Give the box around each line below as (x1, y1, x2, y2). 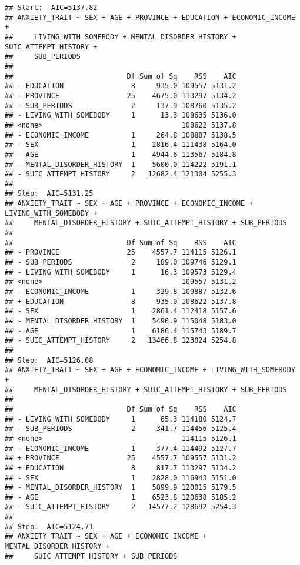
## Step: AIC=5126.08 (5, 356, 94, 365)
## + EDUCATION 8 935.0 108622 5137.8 (5, 297, 236, 306)
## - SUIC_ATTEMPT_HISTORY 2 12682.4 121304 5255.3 (5, 170, 236, 179)
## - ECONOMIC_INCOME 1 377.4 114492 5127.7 (5, 444, 236, 453)
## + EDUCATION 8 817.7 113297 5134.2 (5, 463, 236, 472)
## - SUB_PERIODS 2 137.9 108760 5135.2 (5, 101, 236, 110)
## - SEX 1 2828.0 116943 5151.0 (5, 473, 236, 482)
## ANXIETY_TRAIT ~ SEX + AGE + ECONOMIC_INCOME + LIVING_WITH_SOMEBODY (5, 366, 295, 375)
